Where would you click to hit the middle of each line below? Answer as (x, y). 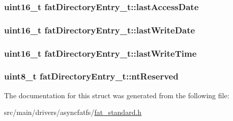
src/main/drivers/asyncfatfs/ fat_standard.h (73, 112)
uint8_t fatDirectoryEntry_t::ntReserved (91, 76)
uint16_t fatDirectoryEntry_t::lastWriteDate (100, 30)
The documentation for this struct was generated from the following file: (117, 95)
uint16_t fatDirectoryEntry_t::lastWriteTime (100, 53)
